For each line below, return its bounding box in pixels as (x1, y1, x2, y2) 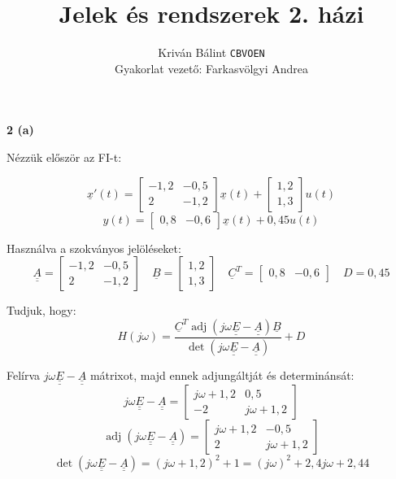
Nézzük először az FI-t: (7, 148, 122, 165)
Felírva (7, 366, 41, 383)
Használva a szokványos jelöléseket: (7, 239, 181, 256)
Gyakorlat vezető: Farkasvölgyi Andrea (114, 59, 309, 76)
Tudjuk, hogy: (7, 302, 76, 319)
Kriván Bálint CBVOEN (158, 44, 265, 61)
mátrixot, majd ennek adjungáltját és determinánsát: (89, 366, 355, 383)
